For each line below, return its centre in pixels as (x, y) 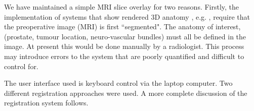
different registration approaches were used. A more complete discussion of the (126, 93)
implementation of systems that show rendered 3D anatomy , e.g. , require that (127, 16)
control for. (21, 66)
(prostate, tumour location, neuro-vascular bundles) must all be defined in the (125, 36)
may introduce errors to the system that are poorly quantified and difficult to (124, 56)
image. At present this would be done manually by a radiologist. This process (124, 46)
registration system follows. (46, 103)
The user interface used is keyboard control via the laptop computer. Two (118, 83)
